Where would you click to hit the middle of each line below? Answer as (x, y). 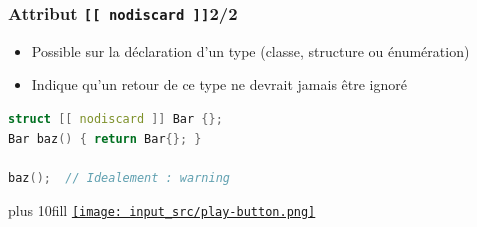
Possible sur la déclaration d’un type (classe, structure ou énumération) (250, 50)
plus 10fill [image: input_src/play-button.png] (162, 210)
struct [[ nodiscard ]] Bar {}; (115, 118)
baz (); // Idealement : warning (119, 177)
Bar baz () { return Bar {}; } (105, 138)
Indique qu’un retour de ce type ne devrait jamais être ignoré (219, 84)
